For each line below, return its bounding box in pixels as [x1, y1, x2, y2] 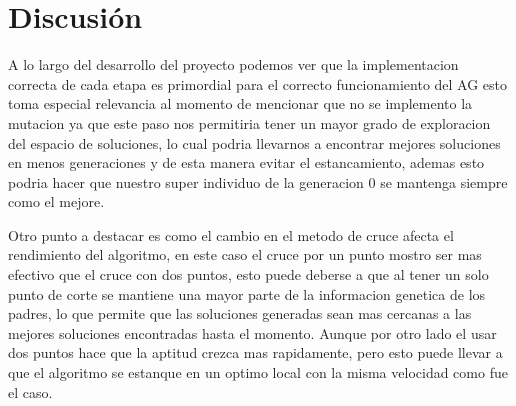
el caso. [8, 381, 53, 402]
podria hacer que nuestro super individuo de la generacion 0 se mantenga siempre [8, 171, 508, 192]
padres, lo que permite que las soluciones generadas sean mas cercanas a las [8, 303, 472, 324]
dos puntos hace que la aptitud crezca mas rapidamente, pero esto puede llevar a [8, 342, 503, 363]
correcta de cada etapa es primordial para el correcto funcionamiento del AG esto [8, 73, 508, 94]
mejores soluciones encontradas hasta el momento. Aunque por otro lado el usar [8, 322, 497, 343]
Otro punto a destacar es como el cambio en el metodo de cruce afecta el [8, 224, 454, 245]
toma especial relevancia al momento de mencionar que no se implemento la [8, 93, 473, 114]
